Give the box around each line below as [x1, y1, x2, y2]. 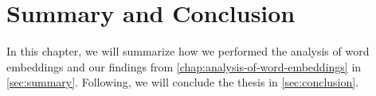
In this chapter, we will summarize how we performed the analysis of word [6, 43, 370, 60]
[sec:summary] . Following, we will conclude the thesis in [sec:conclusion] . [6, 74, 359, 90]
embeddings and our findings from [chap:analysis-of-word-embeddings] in [6, 58, 362, 75]
